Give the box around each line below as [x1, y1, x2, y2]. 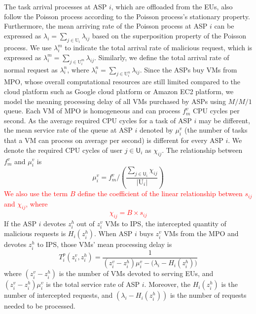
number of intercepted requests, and [4, 290, 113, 300]
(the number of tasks [184, 125, 248, 135]
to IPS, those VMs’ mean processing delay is [37, 239, 172, 249]
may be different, [198, 115, 250, 125]
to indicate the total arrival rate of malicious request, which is [65, 42, 253, 53]
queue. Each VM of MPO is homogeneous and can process [4, 105, 181, 116]
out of [76, 218, 95, 229]
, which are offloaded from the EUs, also [111, 1, 233, 11]
